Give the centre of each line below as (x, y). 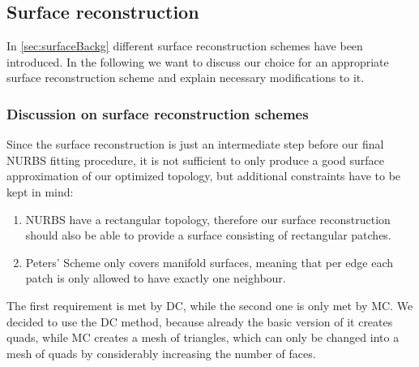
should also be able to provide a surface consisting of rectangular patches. (208, 235)
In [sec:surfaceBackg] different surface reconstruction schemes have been (185, 46)
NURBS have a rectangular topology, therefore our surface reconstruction (208, 219)
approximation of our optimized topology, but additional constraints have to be (204, 176)
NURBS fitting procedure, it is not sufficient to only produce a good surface (195, 160)
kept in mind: (40, 191)
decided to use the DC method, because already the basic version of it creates (200, 321)
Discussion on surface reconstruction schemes (158, 113)
